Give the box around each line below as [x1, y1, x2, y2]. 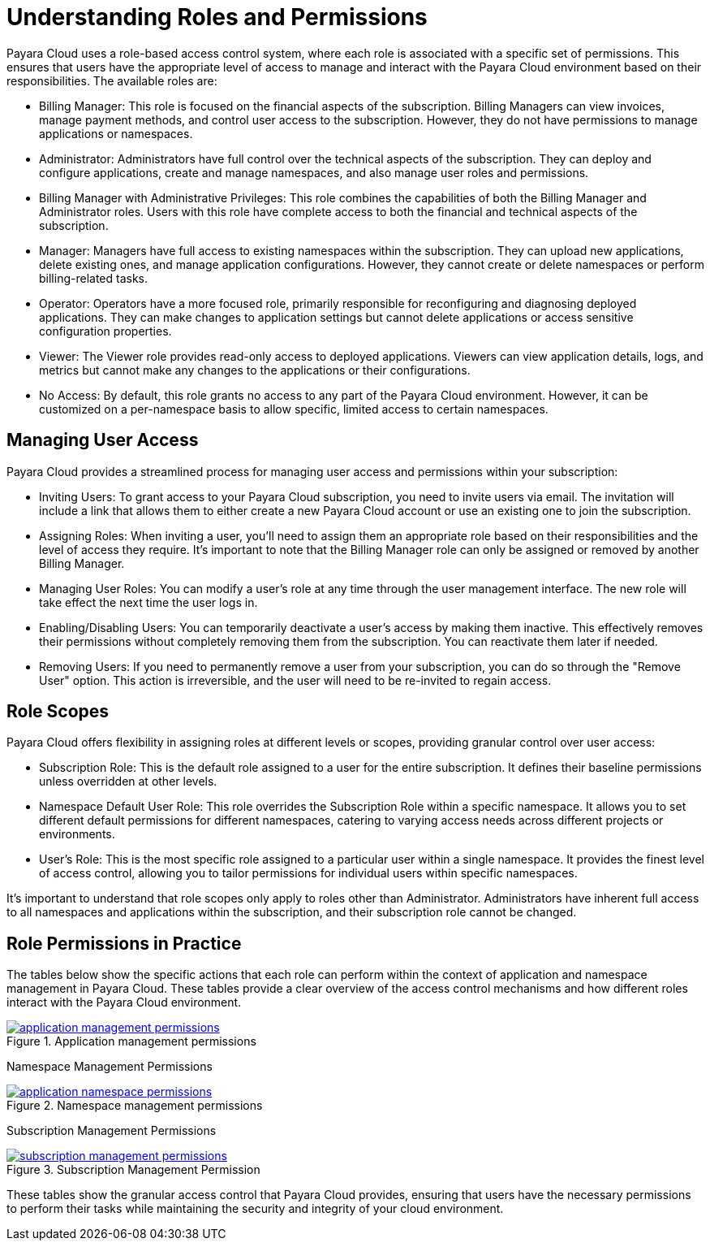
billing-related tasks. [39, 271, 148, 285]
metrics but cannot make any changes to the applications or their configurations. [39, 362, 471, 377]
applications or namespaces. [39, 126, 193, 141]
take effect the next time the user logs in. [39, 595, 258, 609]
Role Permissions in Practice [6, 933, 242, 954]
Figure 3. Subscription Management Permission [6, 1163, 260, 1177]
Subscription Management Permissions [6, 1124, 217, 1138]
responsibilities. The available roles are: [6, 73, 217, 88]
